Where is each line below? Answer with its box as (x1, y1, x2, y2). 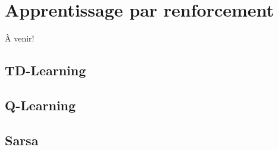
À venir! (5, 32, 35, 44)
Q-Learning (5, 95, 76, 114)
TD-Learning (5, 61, 86, 79)
